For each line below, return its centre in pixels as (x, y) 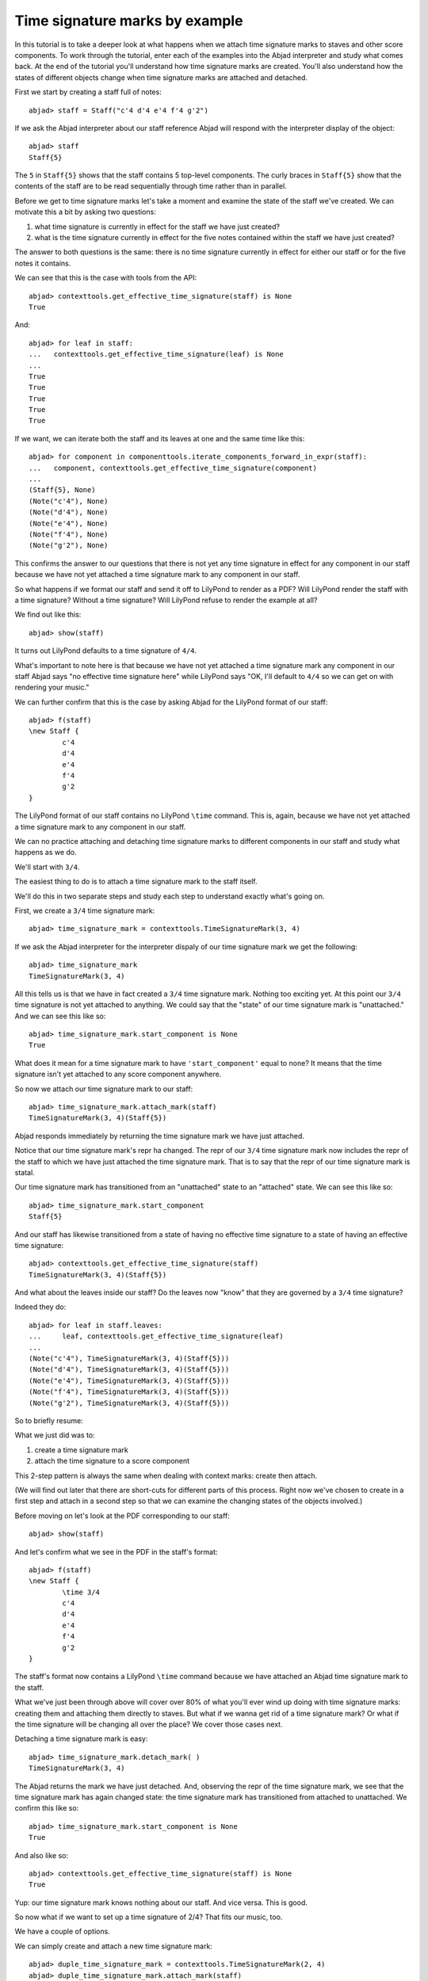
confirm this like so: (47, 1808)
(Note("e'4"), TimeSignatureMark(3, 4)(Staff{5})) (129, 1380)
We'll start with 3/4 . (47, 867)
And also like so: (42, 1855)
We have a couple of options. (62, 1931)
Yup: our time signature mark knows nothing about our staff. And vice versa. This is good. (161, 1903)
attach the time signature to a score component (112, 1461)
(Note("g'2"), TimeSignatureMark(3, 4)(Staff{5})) (129, 1403)
